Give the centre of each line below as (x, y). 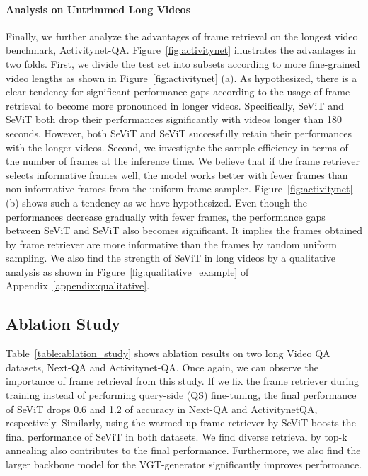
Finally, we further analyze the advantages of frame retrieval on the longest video (182, 36)
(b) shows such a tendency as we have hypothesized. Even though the (156, 202)
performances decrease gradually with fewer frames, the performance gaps (166, 216)
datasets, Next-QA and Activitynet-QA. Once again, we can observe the (162, 367)
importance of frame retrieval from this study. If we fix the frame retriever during (183, 381)
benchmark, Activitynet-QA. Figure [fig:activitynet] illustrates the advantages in (181, 50)
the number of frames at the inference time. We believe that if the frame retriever (183, 161)
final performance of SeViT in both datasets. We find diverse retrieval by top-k (177, 436)
